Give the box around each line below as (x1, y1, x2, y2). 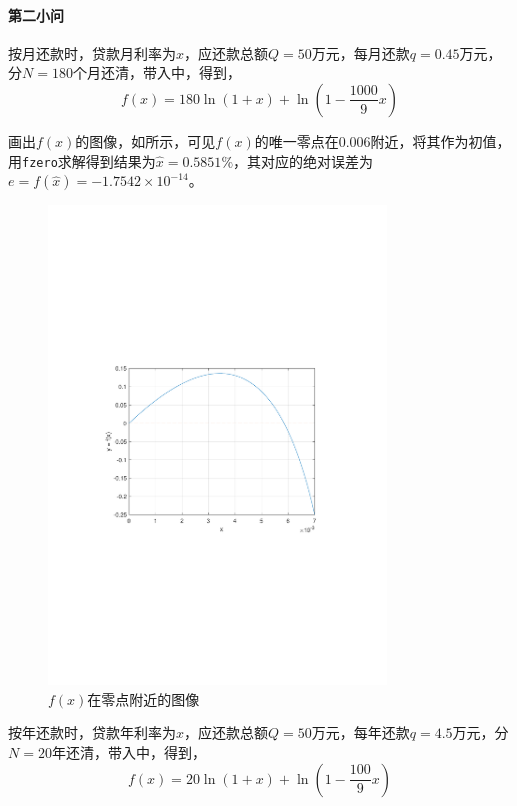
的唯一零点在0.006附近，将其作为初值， (254, 130, 511, 151)
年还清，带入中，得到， (51, 741, 206, 762)
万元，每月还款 (311, 42, 410, 63)
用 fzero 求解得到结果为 (8, 150, 156, 171)
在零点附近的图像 (87, 688, 200, 709)
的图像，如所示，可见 (75, 130, 216, 151)
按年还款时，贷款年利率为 (8, 722, 176, 743)
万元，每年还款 (311, 722, 410, 743)
